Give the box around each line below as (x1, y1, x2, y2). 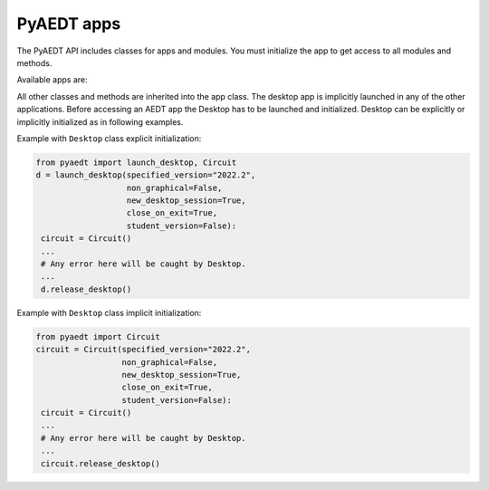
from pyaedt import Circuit (35, 331, 160, 341)
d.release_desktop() (41, 283, 132, 294)
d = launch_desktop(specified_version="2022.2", (35, 170, 256, 180)
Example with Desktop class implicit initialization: (16, 307, 202, 318)
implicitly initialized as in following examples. (16, 116, 184, 127)
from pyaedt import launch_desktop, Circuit (35, 157, 237, 168)
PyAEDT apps (16, 14, 121, 34)
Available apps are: (16, 74, 88, 85)
